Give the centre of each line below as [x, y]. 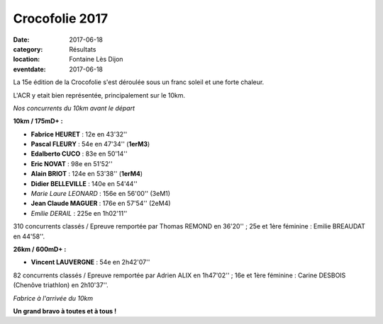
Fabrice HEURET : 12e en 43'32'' [79, 134]
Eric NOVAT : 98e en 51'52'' [72, 163]
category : [28, 49]
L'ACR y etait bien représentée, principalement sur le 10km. [99, 95]
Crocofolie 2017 [61, 18]
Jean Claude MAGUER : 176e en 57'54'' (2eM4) [101, 203]
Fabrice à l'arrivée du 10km [53, 298]
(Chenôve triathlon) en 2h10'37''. [61, 285]
